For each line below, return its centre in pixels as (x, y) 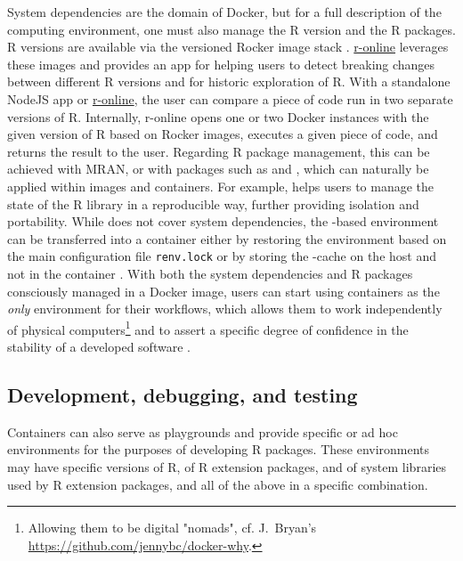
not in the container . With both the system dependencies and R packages (210, 273)
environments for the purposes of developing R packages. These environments (219, 449)
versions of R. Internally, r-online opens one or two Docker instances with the (218, 116)
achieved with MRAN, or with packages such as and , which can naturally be (218, 169)
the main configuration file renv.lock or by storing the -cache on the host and (222, 256)
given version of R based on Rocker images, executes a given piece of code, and (223, 134)
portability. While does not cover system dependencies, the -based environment (223, 221)
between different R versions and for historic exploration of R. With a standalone (229, 81)
